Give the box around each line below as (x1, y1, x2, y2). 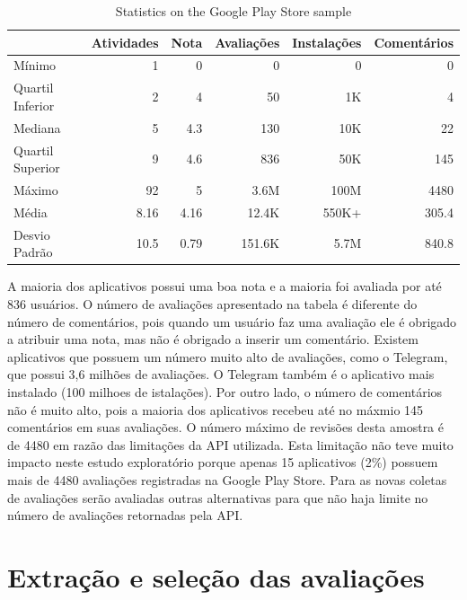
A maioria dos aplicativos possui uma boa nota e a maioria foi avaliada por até (7, 277, 442, 296)
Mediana (13, 118, 61, 137)
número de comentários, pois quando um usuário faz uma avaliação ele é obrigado (7, 312, 457, 331)
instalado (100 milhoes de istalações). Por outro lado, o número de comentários (7, 382, 443, 401)
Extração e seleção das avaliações (7, 558, 425, 595)
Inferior (13, 95, 55, 114)
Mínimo (13, 56, 57, 75)
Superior (13, 158, 60, 177)
